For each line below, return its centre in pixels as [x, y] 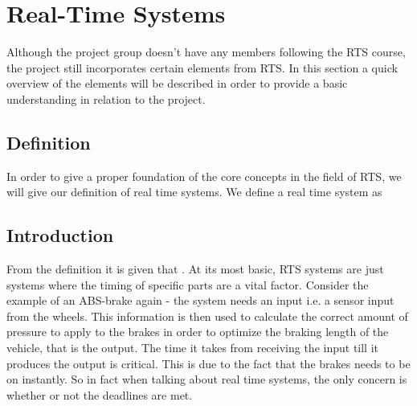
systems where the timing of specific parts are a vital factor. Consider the [188, 284]
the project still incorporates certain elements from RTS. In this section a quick [202, 67]
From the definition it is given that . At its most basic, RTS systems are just [195, 269]
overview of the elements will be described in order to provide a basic [177, 83]
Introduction [60, 235]
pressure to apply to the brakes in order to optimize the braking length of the [198, 332]
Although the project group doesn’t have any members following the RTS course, [206, 52]
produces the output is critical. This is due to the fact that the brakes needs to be [208, 363]
